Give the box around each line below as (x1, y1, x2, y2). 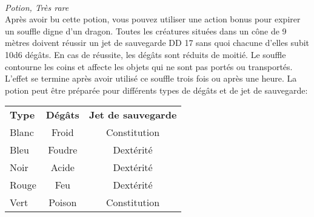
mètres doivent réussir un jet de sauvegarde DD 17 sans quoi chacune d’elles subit (5, 36, 310, 49)
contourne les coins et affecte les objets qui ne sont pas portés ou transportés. (5, 60, 293, 73)
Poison (48, 195, 77, 210)
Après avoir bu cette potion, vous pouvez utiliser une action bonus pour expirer (5, 13, 301, 25)
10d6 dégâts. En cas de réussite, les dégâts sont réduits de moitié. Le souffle (5, 48, 286, 60)
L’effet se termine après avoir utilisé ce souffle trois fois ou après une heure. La (5, 72, 297, 85)
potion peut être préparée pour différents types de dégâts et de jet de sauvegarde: (5, 83, 308, 96)
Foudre (48, 143, 78, 157)
